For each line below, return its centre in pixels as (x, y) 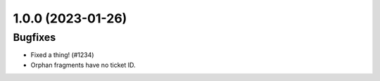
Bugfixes (34, 37)
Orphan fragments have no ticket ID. (83, 65)
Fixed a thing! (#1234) (62, 55)
